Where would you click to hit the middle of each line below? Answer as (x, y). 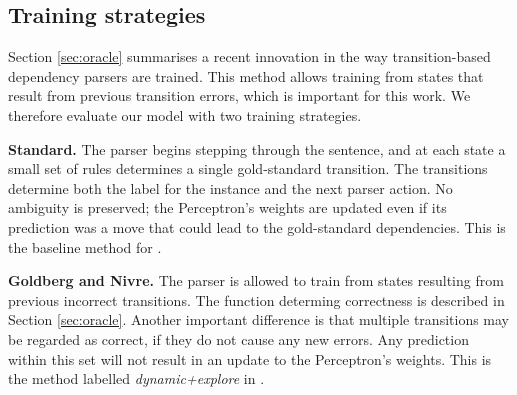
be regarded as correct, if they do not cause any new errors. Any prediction (238, 338)
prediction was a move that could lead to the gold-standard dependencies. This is (257, 226)
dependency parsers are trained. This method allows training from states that (246, 75)
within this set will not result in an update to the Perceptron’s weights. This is (250, 358)
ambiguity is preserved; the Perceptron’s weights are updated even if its (227, 207)
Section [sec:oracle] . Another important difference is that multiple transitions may (259, 319)
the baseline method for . (85, 246)
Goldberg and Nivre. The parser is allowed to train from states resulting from (256, 280)
